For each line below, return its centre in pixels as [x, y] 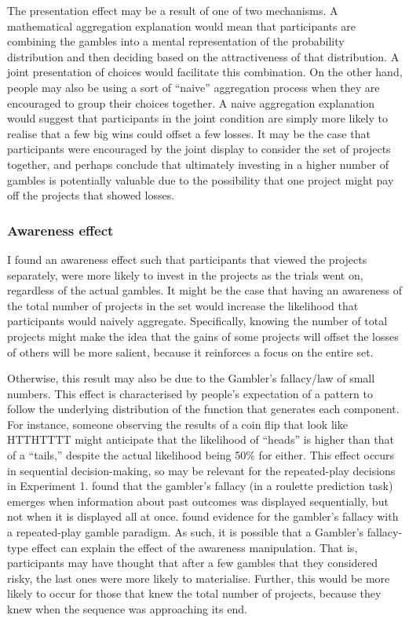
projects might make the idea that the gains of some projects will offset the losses [203, 336]
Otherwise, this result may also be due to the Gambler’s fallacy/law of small [191, 378]
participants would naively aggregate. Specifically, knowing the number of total [197, 321]
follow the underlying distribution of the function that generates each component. [203, 409]
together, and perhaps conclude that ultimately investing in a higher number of [198, 164]
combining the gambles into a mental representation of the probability [176, 41]
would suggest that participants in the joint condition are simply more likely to [198, 118]
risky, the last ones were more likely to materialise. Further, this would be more [199, 578]
